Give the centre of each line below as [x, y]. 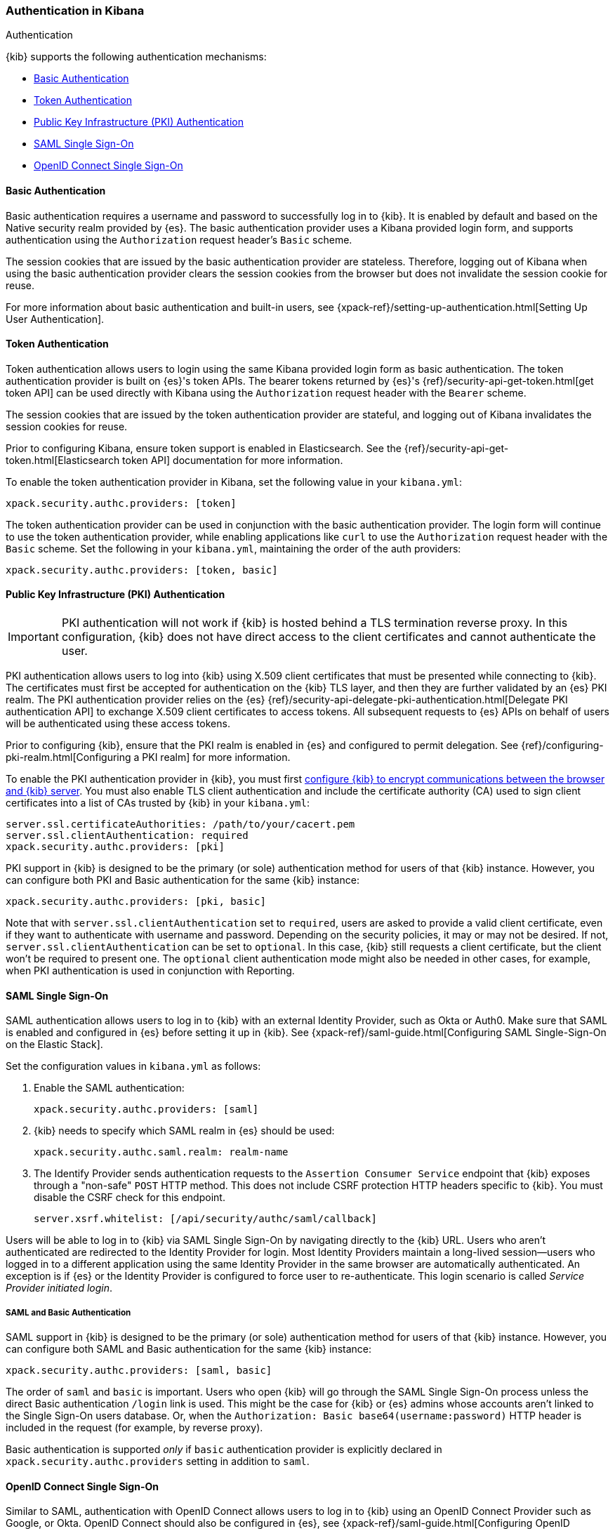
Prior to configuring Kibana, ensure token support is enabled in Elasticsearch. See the [204, 448]
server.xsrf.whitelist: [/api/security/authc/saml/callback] [205, 1219]
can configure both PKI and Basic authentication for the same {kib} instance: [183, 880]
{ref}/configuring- [562, 745]
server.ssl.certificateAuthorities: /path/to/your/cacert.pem [180, 824]
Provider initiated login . [59, 1288]
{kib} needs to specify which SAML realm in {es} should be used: [184, 1131]
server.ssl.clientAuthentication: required [127, 836]
